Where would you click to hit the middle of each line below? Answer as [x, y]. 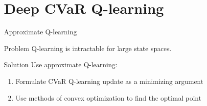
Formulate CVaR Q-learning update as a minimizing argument [109, 81]
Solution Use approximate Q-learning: [61, 65]
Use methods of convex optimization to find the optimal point [108, 97]
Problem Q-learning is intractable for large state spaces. [88, 48]
